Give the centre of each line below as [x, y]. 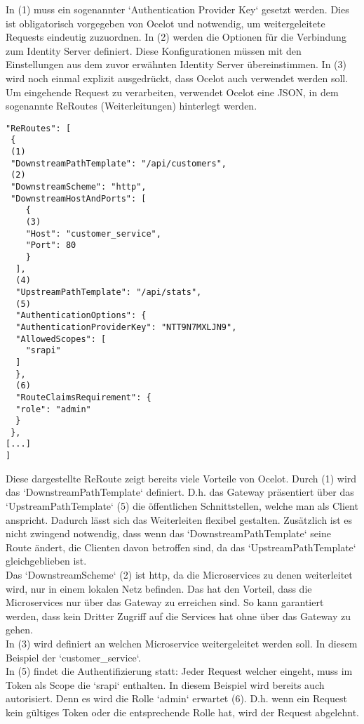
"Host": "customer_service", [93, 233]
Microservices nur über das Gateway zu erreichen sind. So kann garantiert [165, 602]
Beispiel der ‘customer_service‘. [73, 657]
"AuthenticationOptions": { [81, 316]
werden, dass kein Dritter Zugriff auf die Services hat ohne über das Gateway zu [178, 616]
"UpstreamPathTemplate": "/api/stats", [109, 292]
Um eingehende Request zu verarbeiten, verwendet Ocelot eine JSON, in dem [172, 92]
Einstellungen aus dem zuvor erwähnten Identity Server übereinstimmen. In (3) [176, 64]
